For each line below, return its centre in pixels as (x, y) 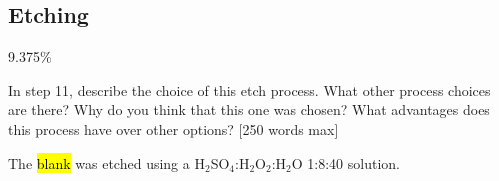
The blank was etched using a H (106, 162)
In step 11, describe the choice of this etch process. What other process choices (249, 89)
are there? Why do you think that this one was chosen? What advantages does (249, 109)
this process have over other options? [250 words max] (173, 128)
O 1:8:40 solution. (345, 162)
